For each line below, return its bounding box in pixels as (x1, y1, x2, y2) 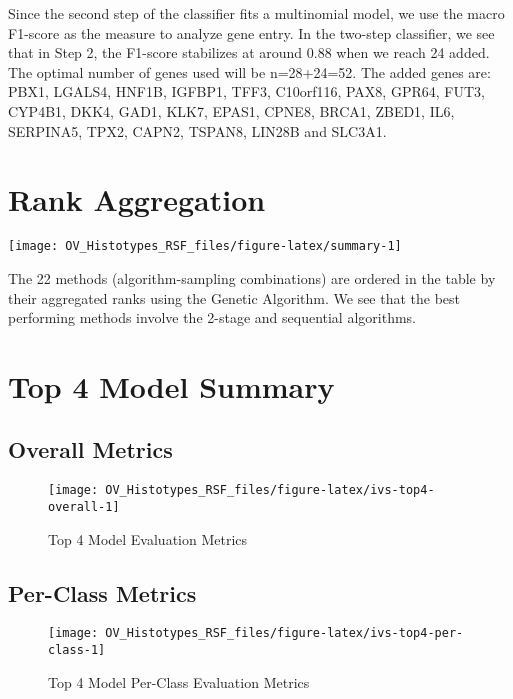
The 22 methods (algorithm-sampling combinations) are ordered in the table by (8, 267, 496, 288)
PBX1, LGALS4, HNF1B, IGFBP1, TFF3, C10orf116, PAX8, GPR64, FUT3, (8, 81, 485, 102)
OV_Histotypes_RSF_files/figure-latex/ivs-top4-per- (105, 626, 464, 641)
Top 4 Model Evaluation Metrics (48, 528, 248, 549)
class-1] (48, 643, 106, 658)
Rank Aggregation (8, 179, 266, 220)
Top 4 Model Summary (8, 365, 335, 406)
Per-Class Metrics (8, 577, 197, 608)
